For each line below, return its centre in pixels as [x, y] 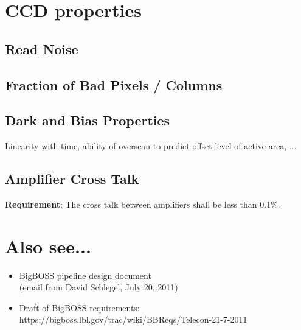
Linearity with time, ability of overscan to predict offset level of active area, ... [151, 146]
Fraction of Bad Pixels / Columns [114, 84]
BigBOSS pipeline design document [85, 275]
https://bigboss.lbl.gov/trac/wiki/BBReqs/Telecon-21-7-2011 [133, 319]
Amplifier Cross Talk [72, 179]
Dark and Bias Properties [88, 120]
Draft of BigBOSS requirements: [79, 307]
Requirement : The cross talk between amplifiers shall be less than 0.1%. [143, 204]
